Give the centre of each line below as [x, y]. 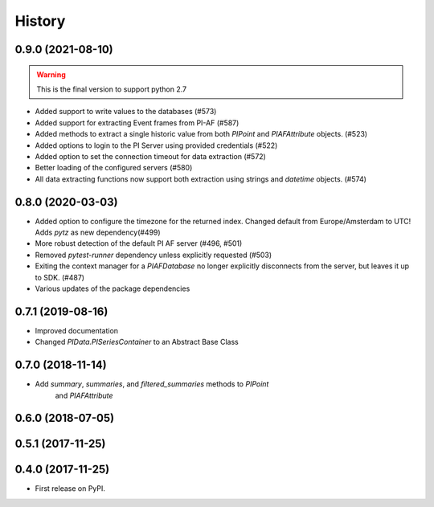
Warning [51, 74]
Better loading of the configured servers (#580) [114, 168]
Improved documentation [77, 330]
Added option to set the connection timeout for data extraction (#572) [151, 156]
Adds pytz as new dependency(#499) [98, 232]
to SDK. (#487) [59, 277]
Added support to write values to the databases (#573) [126, 112]
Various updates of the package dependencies [113, 288]
